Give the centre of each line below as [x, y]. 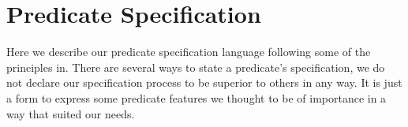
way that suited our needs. [71, 113]
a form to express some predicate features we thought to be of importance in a [197, 97]
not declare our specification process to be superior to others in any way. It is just [204, 82]
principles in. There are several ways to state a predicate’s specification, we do [196, 67]
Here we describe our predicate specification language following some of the [189, 52]
